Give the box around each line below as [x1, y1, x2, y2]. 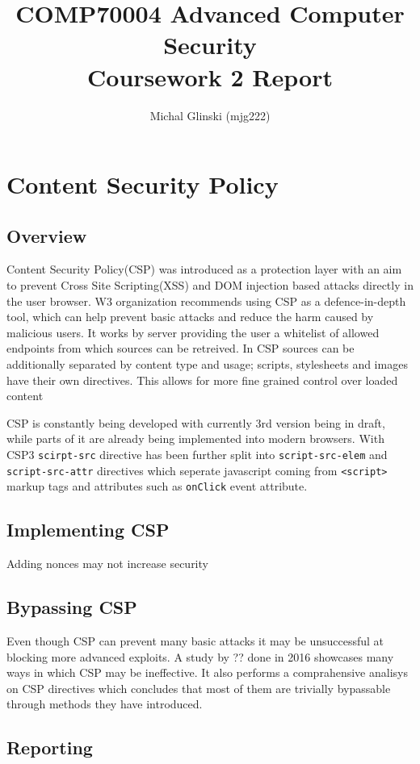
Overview [6, 223, 87, 248]
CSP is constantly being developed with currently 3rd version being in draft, [6, 414, 385, 431]
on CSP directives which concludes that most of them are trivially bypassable [6, 679, 391, 696]
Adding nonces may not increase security [6, 555, 208, 572]
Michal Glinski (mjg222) [149, 106, 271, 123]
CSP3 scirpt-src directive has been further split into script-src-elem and [6, 446, 388, 463]
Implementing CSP [6, 517, 170, 542]
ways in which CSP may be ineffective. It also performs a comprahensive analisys [6, 664, 408, 681]
